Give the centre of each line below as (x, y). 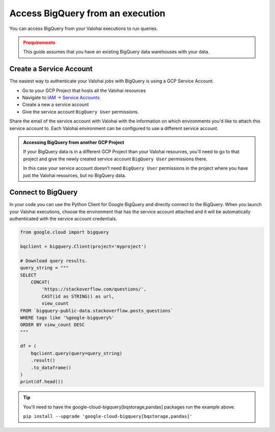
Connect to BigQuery (44, 193)
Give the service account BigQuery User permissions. (80, 111)
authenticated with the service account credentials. (63, 219)
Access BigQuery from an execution (87, 13)
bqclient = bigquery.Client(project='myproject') (83, 246)
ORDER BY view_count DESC (52, 325)
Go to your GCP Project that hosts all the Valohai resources (84, 90)
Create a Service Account (51, 69)
